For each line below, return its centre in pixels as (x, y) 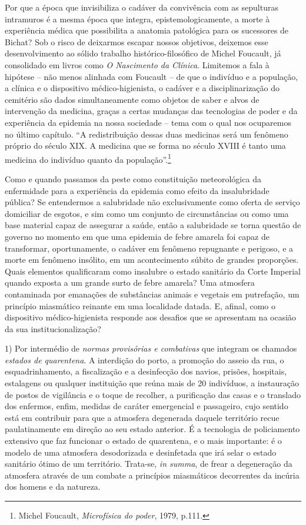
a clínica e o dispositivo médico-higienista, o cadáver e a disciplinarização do (142, 88)
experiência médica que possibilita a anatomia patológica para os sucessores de (147, 30)
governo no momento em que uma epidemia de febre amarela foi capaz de (137, 236)
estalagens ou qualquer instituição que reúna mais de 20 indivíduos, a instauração (152, 383)
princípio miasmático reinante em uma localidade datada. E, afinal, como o (140, 305)
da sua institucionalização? (53, 328)
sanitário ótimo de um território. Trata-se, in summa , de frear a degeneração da (149, 464)
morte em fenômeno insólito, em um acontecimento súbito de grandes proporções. (152, 260)
